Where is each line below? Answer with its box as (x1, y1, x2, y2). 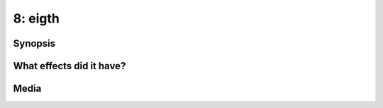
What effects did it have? (13, 60, 126, 72)
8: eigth (13, 11, 60, 26)
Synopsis (13, 37, 56, 49)
